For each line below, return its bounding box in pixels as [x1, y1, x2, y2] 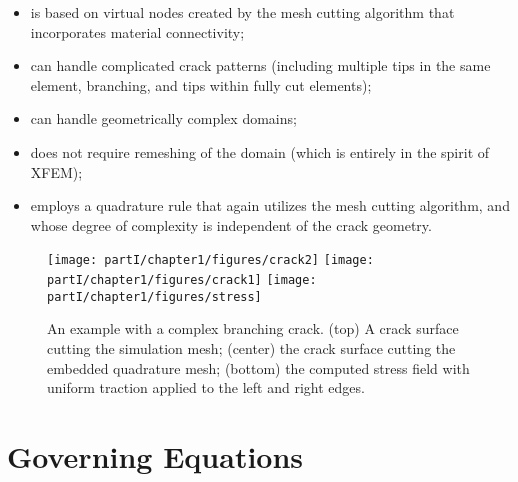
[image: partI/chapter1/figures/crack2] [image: [47, 253, 374, 268]
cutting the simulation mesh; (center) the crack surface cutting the [47, 337, 456, 358]
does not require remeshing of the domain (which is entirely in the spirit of [30, 141, 490, 162]
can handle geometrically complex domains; [30, 108, 297, 129]
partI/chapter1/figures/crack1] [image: [47, 273, 317, 287]
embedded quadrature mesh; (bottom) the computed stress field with [47, 357, 470, 378]
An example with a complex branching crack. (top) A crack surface [47, 318, 459, 339]
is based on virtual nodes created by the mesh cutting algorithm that [30, 2, 455, 22]
